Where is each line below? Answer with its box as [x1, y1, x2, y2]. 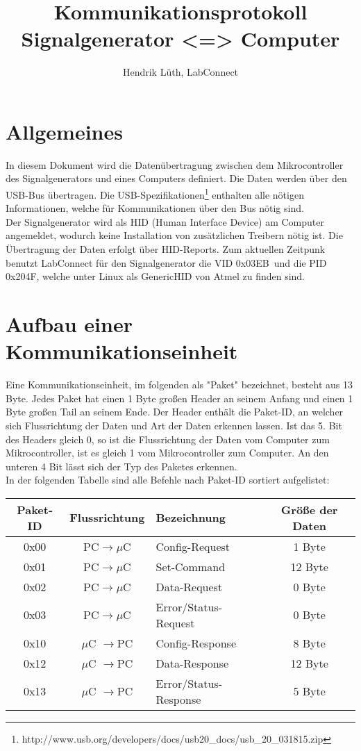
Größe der [280, 501, 338, 518]
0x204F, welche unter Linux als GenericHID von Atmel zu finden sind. [6, 269, 305, 283]
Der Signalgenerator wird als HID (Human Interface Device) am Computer [6, 214, 324, 229]
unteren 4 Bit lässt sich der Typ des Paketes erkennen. [6, 459, 237, 473]
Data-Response [156, 654, 229, 671]
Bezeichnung [156, 509, 226, 526]
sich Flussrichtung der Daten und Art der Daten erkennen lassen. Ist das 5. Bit [6, 418, 342, 432]
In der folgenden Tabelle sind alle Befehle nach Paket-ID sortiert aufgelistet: [6, 472, 330, 487]
